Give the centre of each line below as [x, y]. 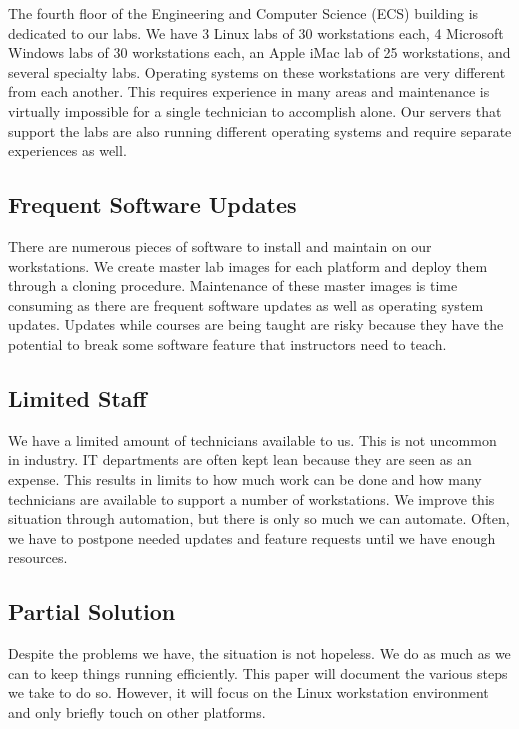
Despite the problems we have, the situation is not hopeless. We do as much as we [259, 653]
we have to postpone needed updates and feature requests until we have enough [252, 537]
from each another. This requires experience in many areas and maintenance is [249, 91]
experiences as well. [67, 150]
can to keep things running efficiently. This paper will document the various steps [258, 672]
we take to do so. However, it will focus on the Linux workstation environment [248, 692]
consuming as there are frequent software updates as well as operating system [246, 304]
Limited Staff [77, 397]
